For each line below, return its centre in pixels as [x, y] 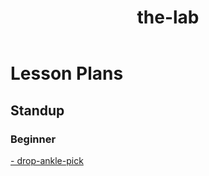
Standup [37, 110]
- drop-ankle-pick [47, 160]
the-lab [168, 17]
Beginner [33, 139]
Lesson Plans [67, 73]
